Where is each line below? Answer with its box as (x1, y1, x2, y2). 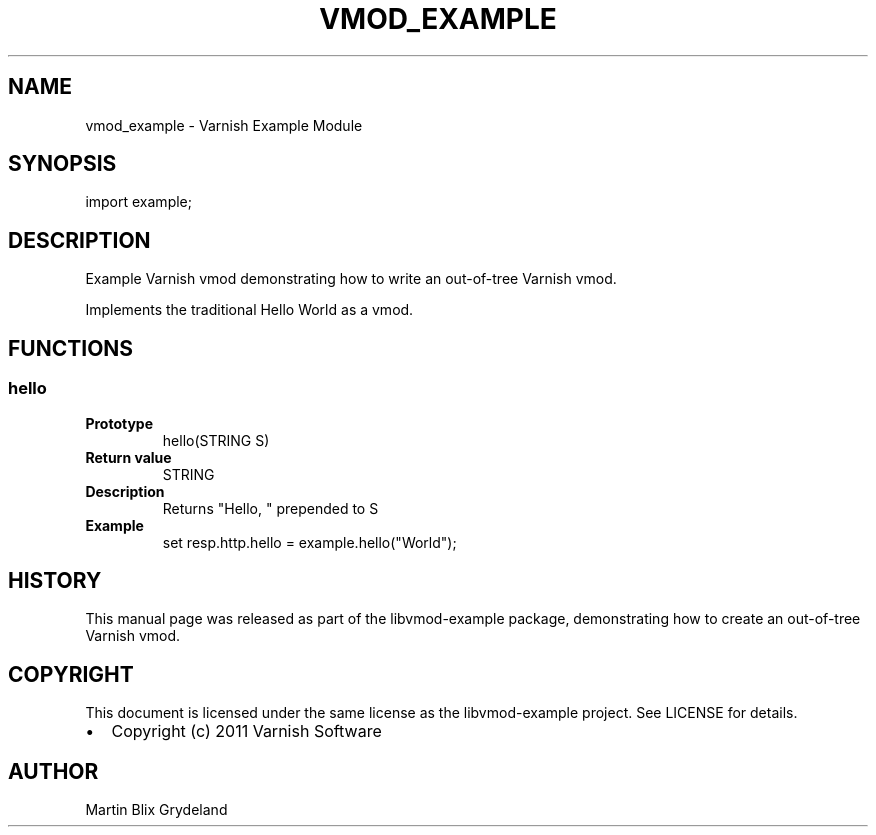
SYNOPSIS (8, 151, 117, 177)
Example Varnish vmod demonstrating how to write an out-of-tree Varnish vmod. (85, 270, 617, 288)
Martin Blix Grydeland (85, 801, 228, 819)
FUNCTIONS (8, 335, 134, 361)
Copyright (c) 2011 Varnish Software (111, 721, 382, 742)
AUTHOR (8, 758, 99, 784)
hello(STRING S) (162, 431, 270, 449)
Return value (85, 448, 172, 466)
